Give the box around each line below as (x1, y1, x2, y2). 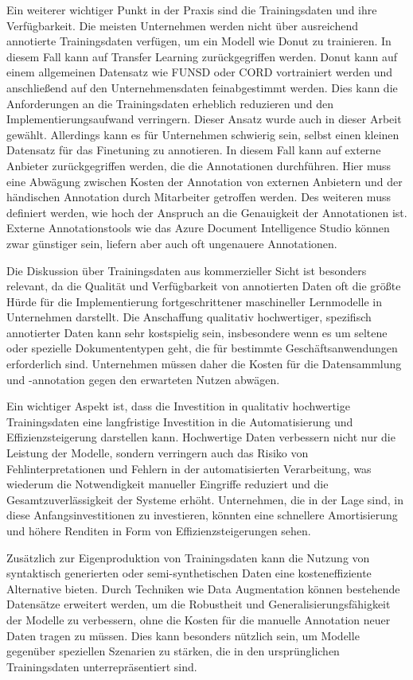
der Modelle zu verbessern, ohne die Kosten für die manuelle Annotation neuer (6, 611, 391, 628)
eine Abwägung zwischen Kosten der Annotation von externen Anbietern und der (6, 173, 403, 189)
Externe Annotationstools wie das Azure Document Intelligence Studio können (6, 220, 390, 236)
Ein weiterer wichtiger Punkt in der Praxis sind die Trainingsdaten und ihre (6, 2, 377, 17)
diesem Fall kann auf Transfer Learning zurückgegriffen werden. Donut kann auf (6, 48, 398, 64)
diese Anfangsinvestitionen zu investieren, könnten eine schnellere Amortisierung (6, 507, 398, 523)
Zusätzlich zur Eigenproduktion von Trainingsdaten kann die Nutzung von (6, 549, 370, 565)
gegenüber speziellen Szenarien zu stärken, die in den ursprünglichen (6, 643, 340, 659)
